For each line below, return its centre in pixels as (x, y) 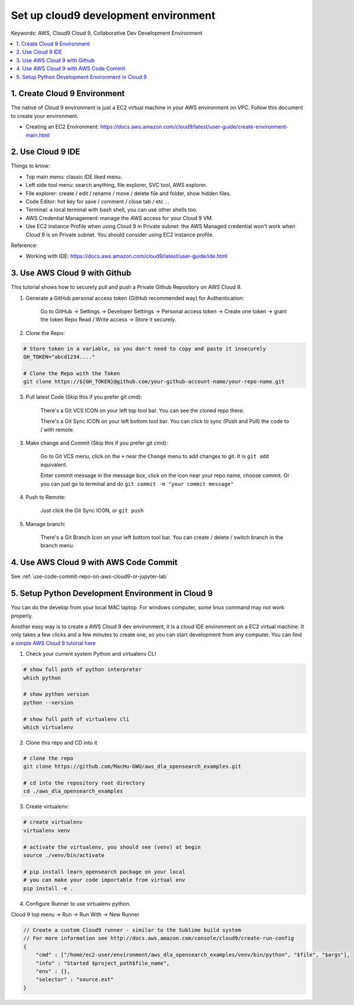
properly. (22, 616)
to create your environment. (45, 116)
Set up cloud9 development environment (113, 15)
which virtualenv (48, 727)
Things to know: (30, 166)
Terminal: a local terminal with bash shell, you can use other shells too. (112, 210)
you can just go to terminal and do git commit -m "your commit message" (137, 484)
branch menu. (58, 546)
